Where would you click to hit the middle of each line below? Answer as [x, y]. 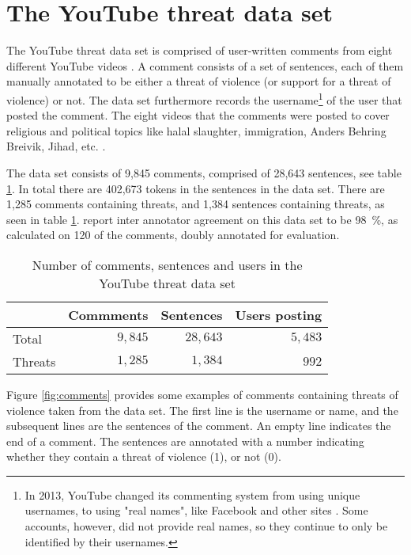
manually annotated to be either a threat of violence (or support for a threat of [199, 81]
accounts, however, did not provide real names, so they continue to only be [206, 526]
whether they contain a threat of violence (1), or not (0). [144, 456]
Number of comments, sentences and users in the [167, 264]
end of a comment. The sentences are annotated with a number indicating [185, 441]
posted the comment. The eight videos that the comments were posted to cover [198, 115]
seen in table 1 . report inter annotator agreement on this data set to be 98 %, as [202, 219]
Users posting [279, 314]
